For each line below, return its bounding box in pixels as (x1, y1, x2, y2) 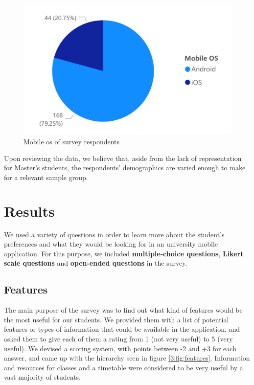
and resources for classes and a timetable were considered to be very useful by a (4, 362, 243, 372)
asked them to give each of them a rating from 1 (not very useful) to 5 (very (4, 333, 233, 343)
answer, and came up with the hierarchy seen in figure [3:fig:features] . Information (4, 353, 250, 363)
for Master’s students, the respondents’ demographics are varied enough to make (4, 162, 246, 173)
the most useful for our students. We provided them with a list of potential (4, 314, 229, 324)
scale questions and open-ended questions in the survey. (4, 258, 187, 268)
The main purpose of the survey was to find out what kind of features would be (4, 305, 243, 315)
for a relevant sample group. (4, 172, 88, 182)
